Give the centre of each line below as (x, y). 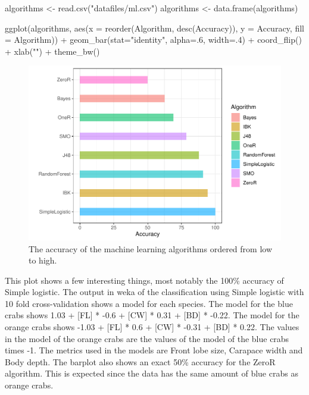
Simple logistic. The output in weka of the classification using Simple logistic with (154, 292)
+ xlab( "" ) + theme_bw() (52, 51)
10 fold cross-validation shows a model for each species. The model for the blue (149, 303)
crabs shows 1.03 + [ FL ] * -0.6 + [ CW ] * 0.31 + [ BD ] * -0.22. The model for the (152, 315)
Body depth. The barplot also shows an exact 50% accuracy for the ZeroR (140, 361)
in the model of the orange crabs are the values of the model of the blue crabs (147, 338)
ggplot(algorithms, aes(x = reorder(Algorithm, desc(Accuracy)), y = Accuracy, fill (154, 28)
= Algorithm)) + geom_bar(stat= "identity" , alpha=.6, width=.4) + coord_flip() (153, 40)
